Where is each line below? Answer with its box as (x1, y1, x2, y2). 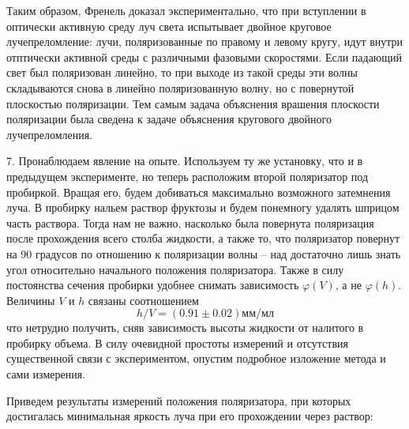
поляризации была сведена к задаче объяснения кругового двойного (6, 111, 332, 127)
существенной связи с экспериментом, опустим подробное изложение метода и (6, 350, 386, 367)
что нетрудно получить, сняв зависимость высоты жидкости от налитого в (6, 319, 364, 336)
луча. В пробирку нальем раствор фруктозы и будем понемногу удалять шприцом (6, 199, 400, 216)
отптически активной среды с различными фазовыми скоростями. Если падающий (6, 48, 403, 65)
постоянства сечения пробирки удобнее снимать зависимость (6, 277, 299, 293)
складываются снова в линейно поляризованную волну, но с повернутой (6, 79, 355, 96)
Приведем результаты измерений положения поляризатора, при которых (6, 392, 351, 408)
